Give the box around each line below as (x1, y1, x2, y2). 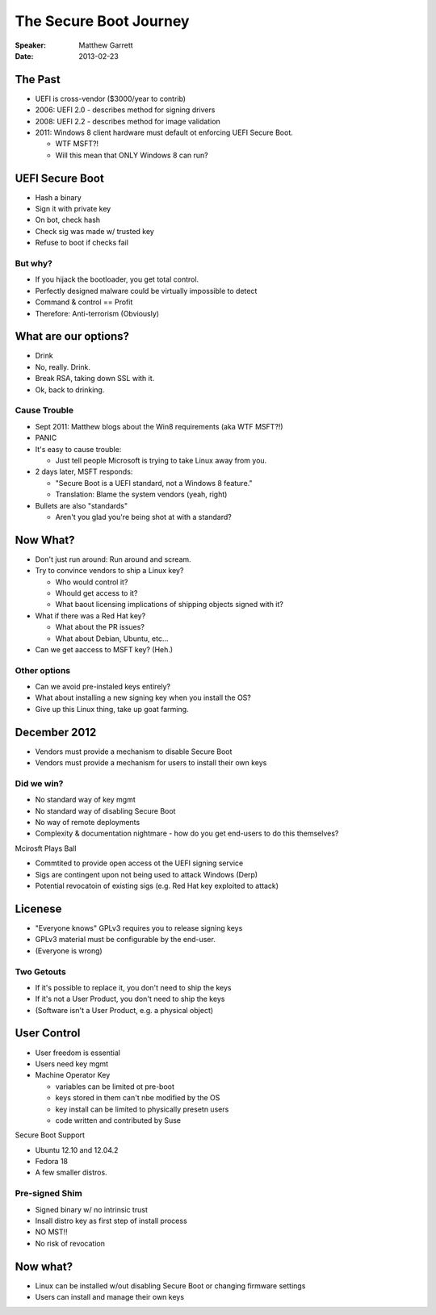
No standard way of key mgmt (35, 795, 136, 805)
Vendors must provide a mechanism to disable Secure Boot (35, 747, 233, 756)
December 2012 (15, 725, 97, 739)
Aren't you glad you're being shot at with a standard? (55, 512, 232, 521)
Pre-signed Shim (15, 1187, 82, 1199)
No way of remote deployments (35, 818, 140, 827)
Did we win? (15, 777, 64, 789)
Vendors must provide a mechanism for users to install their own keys (35, 758, 267, 768)
